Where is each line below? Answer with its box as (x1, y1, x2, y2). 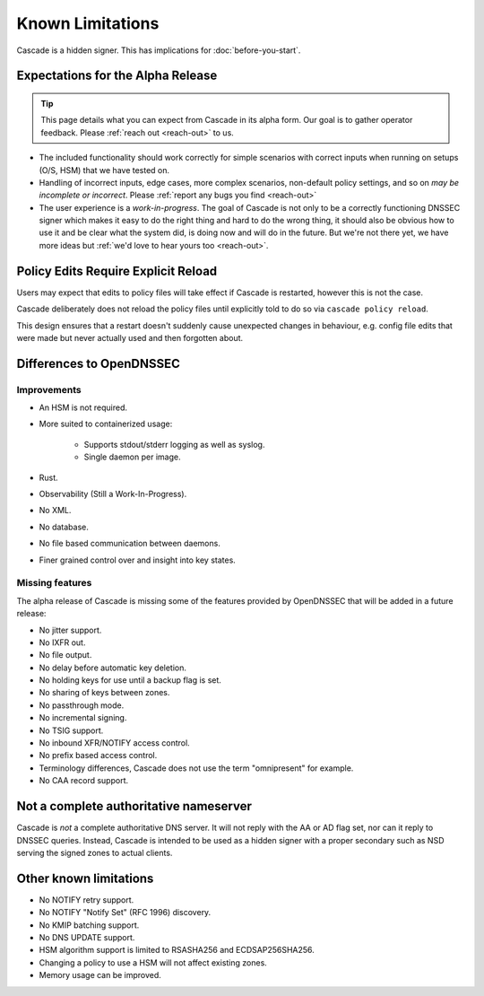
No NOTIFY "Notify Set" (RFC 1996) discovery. (39, 907, 212, 918)
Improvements (16, 383, 82, 396)
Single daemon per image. (83, 451, 181, 462)
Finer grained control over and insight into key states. (39, 555, 237, 565)
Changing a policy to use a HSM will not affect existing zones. (39, 957, 268, 968)
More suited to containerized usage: (39, 418, 173, 430)
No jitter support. (39, 625, 102, 635)
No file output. (39, 650, 92, 660)
